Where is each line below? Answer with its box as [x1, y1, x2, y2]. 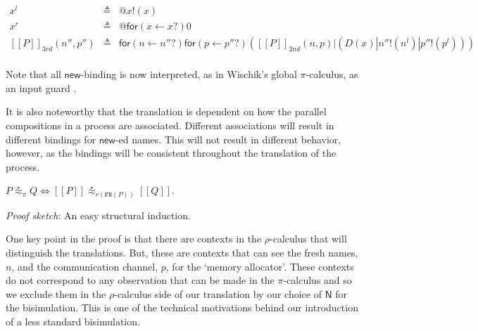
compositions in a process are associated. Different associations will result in [6, 117, 334, 132]
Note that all [6, 67, 61, 82]
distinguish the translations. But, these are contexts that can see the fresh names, [6, 245, 358, 260]
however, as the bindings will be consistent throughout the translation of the [6, 145, 337, 160]
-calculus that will [270, 231, 347, 246]
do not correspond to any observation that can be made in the [6, 273, 275, 287]
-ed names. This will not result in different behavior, [115, 131, 341, 146]
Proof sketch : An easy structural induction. [6, 207, 191, 222]
